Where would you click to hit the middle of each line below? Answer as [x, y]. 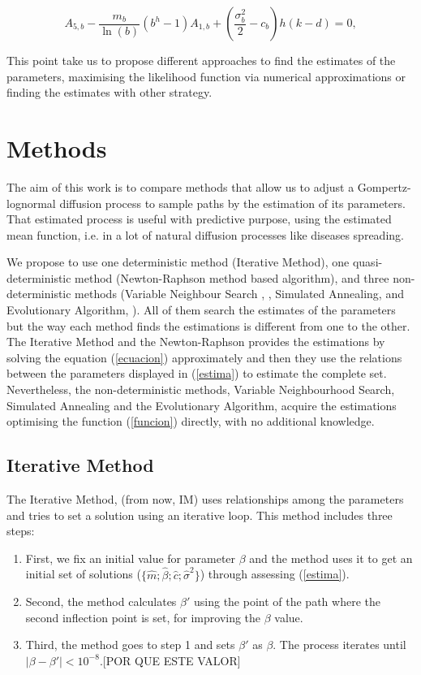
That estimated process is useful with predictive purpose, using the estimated [199, 219]
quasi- [367, 262]
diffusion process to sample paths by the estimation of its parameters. [232, 203]
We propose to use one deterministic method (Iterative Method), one [178, 262]
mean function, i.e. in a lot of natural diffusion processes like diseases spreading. [205, 234]
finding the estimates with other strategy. [110, 92]
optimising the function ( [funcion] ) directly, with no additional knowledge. [191, 421]
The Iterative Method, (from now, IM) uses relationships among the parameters [205, 499]
